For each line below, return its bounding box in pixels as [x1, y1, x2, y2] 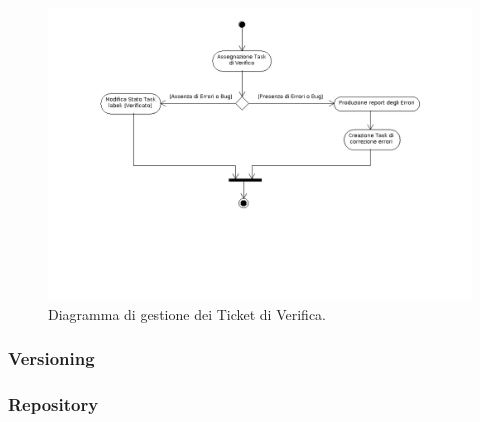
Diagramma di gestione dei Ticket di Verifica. [48, 303, 326, 324]
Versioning [8, 346, 95, 371]
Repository [8, 392, 99, 417]
